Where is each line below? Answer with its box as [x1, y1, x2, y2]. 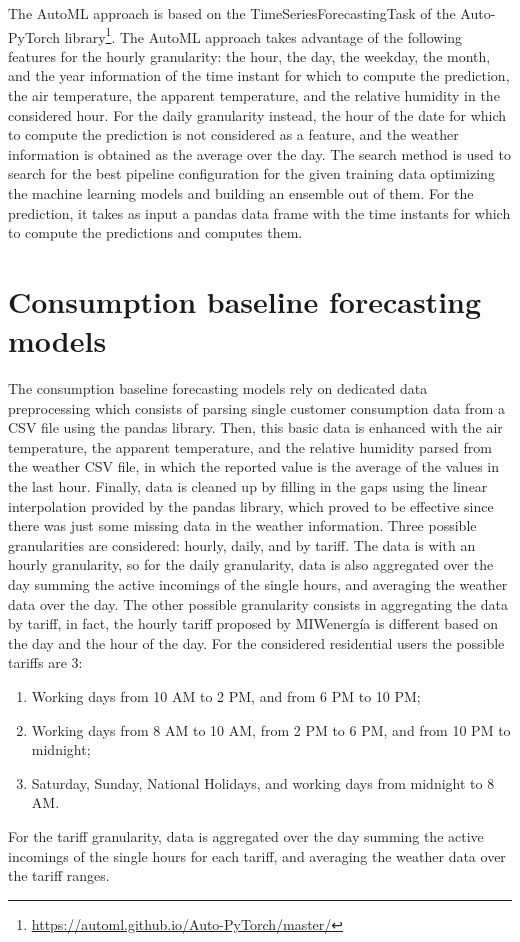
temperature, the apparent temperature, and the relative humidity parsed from [8, 436, 492, 457]
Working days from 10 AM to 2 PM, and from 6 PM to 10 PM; [31, 686, 421, 706]
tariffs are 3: [8, 652, 83, 673]
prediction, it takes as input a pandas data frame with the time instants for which [8, 202, 511, 223]
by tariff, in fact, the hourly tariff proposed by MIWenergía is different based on [8, 613, 499, 634]
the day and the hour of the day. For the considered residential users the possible [8, 632, 505, 653]
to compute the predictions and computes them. [8, 222, 303, 243]
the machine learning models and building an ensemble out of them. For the [8, 183, 474, 203]
